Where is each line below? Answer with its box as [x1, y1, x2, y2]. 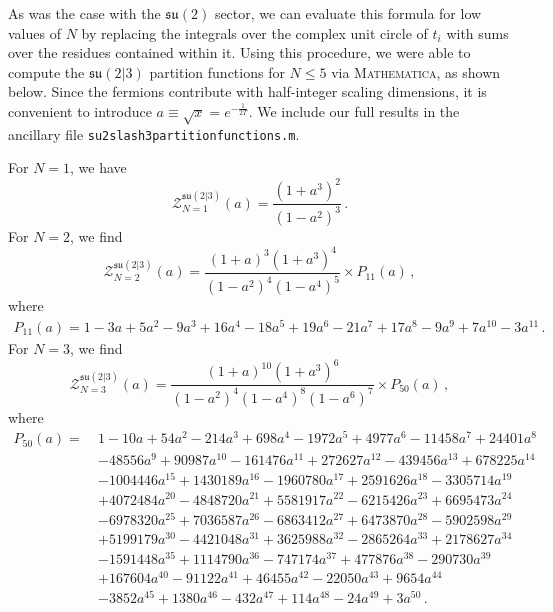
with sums [446, 22, 509, 43]
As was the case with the [8, 3, 161, 23]
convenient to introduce [8, 100, 152, 121]
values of [8, 22, 61, 43]
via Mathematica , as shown [331, 61, 501, 82]
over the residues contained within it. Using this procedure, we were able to [8, 42, 471, 63]
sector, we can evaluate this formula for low [214, 3, 482, 23]
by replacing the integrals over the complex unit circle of [81, 22, 428, 43]
